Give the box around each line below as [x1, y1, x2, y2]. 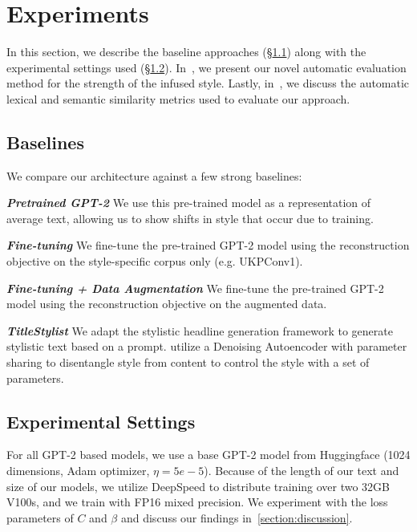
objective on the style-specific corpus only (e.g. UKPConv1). [6, 253, 303, 270]
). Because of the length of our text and [204, 462, 399, 479]
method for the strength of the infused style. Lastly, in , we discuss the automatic [6, 75, 410, 91]
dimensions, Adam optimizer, [6, 462, 150, 479]
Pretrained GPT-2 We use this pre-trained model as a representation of [6, 194, 371, 211]
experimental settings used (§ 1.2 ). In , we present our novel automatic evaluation [6, 59, 407, 75]
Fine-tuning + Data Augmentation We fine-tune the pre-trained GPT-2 [6, 279, 384, 296]
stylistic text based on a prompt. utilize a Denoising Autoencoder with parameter [6, 338, 407, 355]
